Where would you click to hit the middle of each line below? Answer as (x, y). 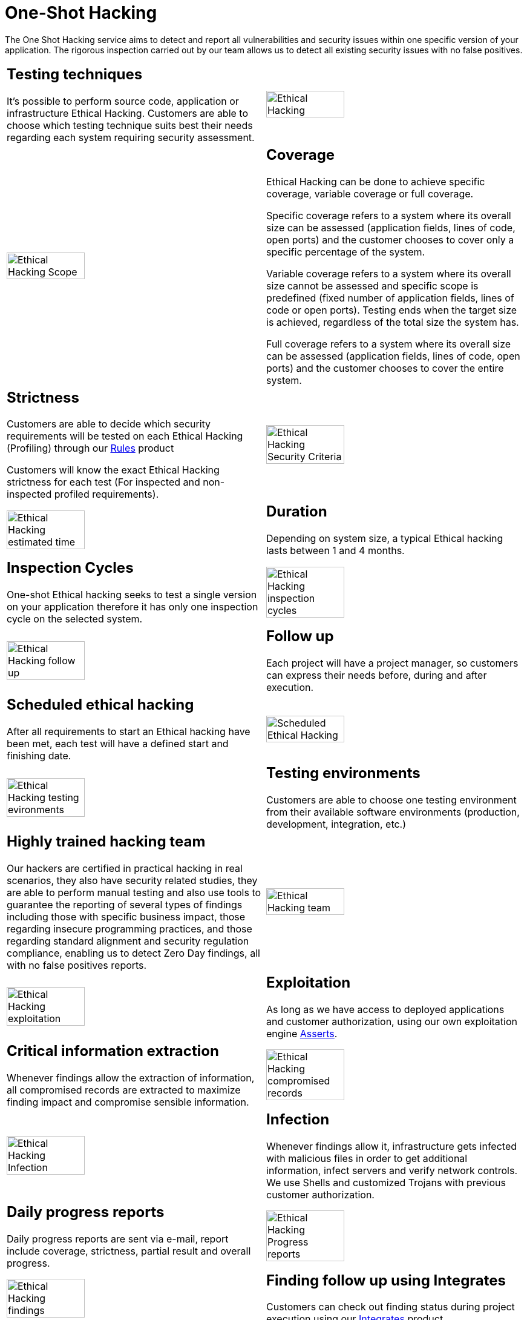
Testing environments (343, 773)
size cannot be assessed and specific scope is (372, 285)
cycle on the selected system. (75, 619)
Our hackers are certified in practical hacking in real (125, 868)
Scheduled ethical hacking (100, 705)
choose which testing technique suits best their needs (130, 125)
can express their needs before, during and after (377, 675)
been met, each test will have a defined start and (118, 744)
